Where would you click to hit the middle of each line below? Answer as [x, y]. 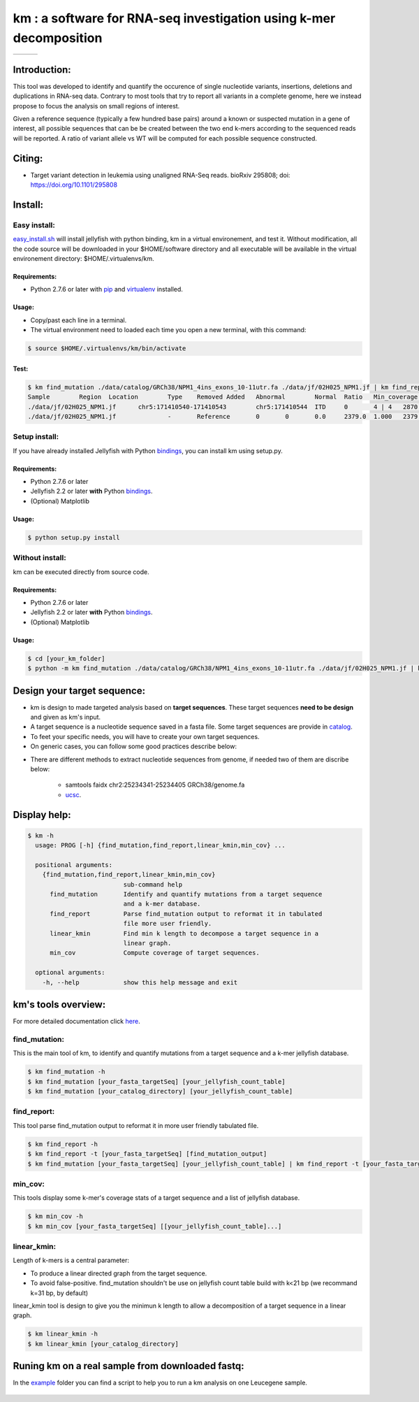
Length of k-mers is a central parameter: [71, 1260]
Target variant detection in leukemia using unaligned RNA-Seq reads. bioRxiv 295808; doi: [160, 175]
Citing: [28, 158]
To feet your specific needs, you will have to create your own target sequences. [145, 736]
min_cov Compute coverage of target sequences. [155, 953]
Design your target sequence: [79, 691]
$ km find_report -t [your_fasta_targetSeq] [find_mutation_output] [147, 1154]
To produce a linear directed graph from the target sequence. [119, 1273]
